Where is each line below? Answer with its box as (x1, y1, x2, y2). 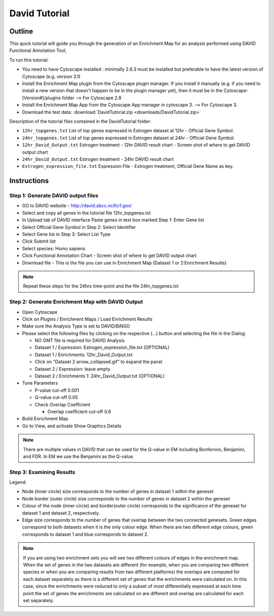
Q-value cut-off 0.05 (35, 394, 78, 400)
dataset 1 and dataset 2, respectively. (22, 510, 100, 516)
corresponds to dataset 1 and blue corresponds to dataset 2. (22, 531, 149, 537)
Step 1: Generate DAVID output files (9, 192, 98, 199)
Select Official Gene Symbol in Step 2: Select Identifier (22, 224, 136, 230)
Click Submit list (22, 238, 56, 244)
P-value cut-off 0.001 (35, 387, 79, 393)
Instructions (9, 177, 49, 185)
